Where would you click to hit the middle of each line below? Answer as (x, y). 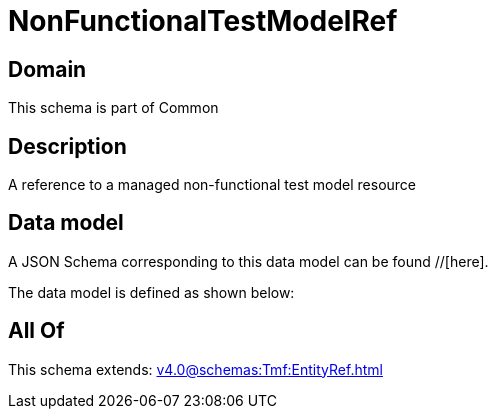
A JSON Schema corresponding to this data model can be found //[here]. (248, 261)
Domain (47, 69)
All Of (36, 331)
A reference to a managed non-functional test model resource (212, 185)
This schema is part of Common (113, 108)
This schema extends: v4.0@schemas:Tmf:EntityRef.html (195, 369)
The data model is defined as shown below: (151, 292)
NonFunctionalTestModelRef (203, 21)
